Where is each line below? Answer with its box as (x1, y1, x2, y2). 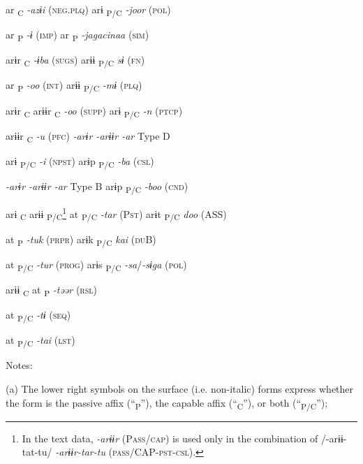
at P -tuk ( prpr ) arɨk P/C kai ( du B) (6, 231, 156, 248)
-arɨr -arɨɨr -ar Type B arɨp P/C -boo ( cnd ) (6, 178, 188, 195)
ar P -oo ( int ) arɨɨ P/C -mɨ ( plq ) (6, 78, 142, 94)
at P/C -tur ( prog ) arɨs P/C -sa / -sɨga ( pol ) (6, 256, 187, 273)
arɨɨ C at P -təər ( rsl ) (6, 282, 97, 298)
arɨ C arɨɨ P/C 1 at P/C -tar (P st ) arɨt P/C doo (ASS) (6, 205, 227, 223)
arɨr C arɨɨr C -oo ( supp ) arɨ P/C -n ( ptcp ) (6, 103, 183, 119)
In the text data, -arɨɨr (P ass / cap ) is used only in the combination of (22, 430, 318, 445)
